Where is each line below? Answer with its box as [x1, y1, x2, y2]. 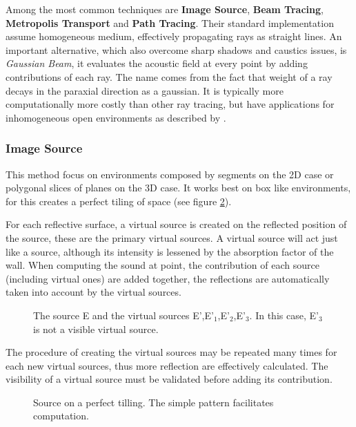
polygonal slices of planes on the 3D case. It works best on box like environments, [6, 180, 351, 195]
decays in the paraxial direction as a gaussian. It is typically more [6, 83, 284, 97]
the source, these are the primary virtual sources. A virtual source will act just [6, 230, 338, 245]
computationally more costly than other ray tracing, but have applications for [6, 97, 335, 111]
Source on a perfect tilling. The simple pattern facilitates [33, 395, 274, 409]
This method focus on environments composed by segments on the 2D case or [6, 167, 334, 181]
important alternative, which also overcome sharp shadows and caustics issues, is [6, 42, 347, 57]
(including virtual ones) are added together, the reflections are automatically [6, 271, 330, 285]
